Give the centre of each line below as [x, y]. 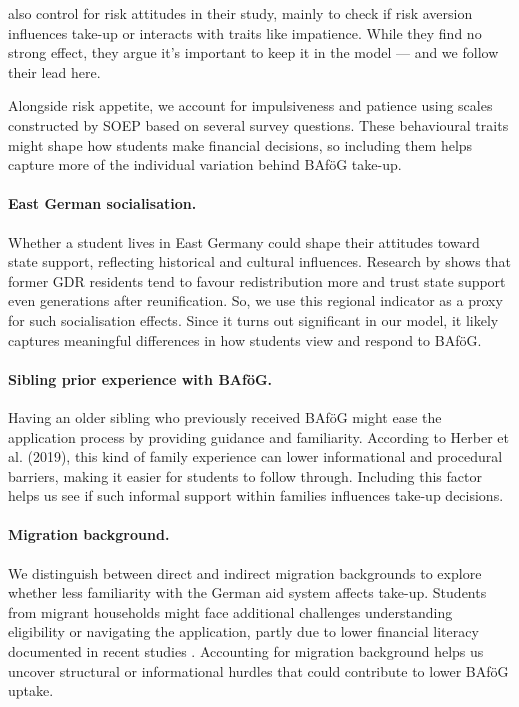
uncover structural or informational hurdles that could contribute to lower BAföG [258, 670]
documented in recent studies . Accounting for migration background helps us [246, 651]
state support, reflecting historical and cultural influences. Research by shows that [259, 261]
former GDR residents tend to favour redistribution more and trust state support [257, 280]
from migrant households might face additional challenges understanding [230, 611]
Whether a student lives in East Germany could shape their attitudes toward [244, 241]
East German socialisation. [102, 203]
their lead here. [54, 71]
